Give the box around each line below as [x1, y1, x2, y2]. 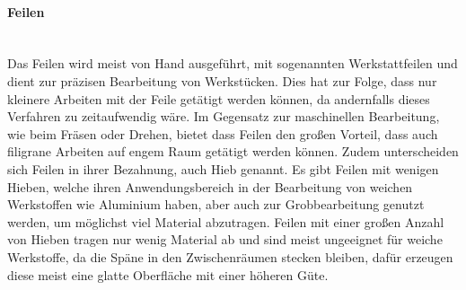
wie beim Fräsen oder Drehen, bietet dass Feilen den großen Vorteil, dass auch [7, 124, 438, 143]
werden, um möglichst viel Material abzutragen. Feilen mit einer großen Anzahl [7, 212, 444, 231]
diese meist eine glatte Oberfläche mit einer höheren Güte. [7, 265, 329, 284]
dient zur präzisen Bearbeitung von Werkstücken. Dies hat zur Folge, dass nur [7, 71, 437, 90]
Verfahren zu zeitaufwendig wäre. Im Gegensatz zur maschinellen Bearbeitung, [7, 107, 440, 126]
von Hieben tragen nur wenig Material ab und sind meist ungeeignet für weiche [7, 230, 443, 249]
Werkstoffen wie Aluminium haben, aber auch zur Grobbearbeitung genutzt [7, 195, 425, 214]
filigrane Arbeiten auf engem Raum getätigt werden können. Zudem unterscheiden [7, 142, 459, 161]
